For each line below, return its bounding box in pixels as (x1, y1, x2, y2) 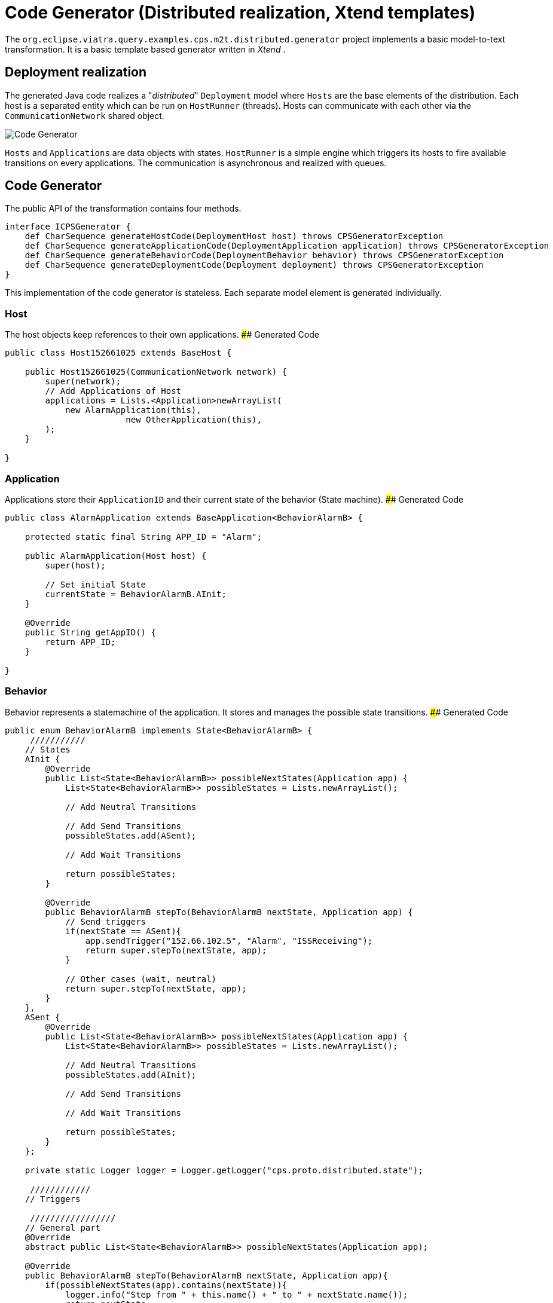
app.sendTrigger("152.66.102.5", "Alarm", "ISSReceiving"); (85, 935, 373, 946)
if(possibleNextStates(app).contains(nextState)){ (45, 1280, 288, 1290)
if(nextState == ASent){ (65, 926, 182, 936)
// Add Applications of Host (45, 386, 182, 396)
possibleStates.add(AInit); (65, 1069, 197, 1079)
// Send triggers (65, 916, 146, 926)
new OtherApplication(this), (126, 415, 262, 425)
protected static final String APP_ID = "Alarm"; (25, 531, 262, 542)
